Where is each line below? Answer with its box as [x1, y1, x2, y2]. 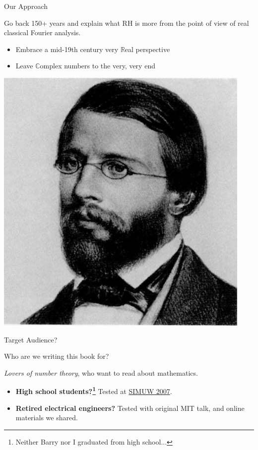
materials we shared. [15, 412, 78, 423]
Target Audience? [4, 334, 58, 344]
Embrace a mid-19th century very [15, 44, 119, 54]
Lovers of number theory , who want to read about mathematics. [4, 367, 198, 378]
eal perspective [125, 44, 170, 54]
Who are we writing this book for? [4, 351, 109, 361]
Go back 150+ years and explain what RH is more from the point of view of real [4, 17, 249, 28]
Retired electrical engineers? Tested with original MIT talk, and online [15, 402, 245, 413]
